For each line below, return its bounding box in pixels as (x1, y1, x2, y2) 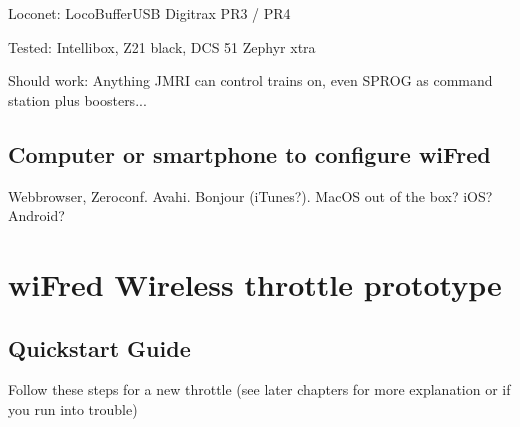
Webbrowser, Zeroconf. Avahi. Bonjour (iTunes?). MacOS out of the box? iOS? (8, 185, 493, 206)
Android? (8, 205, 65, 226)
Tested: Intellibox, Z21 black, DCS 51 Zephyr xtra (8, 36, 316, 57)
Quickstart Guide (8, 332, 191, 363)
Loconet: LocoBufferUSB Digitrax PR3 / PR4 (8, 3, 291, 23)
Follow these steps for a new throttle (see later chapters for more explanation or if (8, 379, 511, 400)
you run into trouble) (8, 398, 138, 419)
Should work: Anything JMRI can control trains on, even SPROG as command (8, 70, 493, 91)
